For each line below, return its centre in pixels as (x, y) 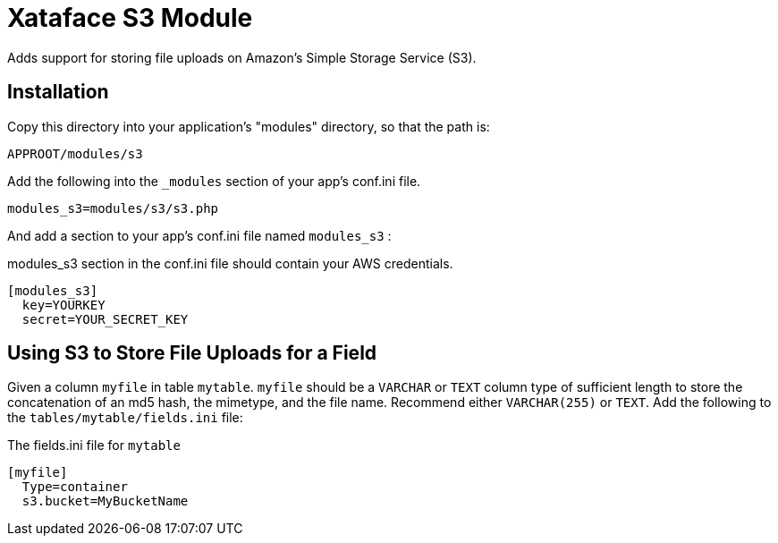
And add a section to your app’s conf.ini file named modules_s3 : (199, 235)
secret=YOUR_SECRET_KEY (105, 319)
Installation (58, 92)
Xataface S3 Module (130, 18)
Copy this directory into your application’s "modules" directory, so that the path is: (249, 126)
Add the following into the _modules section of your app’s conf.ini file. (214, 181)
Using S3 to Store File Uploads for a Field (192, 353)
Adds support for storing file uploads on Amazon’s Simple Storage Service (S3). (242, 57)
